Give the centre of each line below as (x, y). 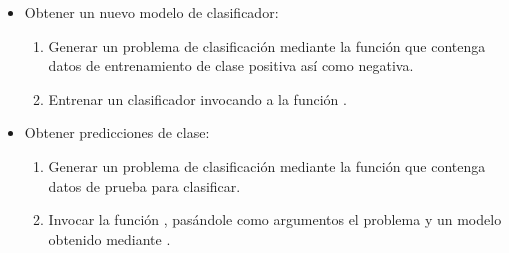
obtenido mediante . (109, 238)
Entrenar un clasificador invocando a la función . (197, 98)
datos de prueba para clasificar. (144, 185)
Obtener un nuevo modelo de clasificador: (151, 12)
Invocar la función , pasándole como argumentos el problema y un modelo (275, 219)
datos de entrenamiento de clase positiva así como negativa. (231, 65)
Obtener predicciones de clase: (117, 132)
